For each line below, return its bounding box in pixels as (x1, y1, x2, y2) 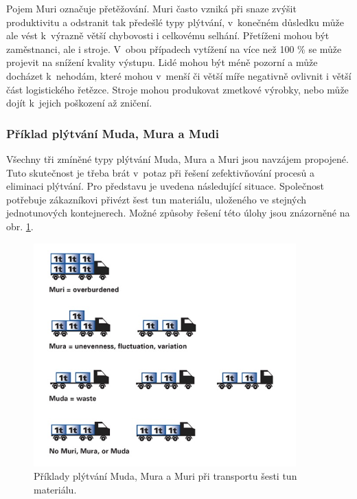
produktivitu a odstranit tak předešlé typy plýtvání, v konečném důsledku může (6, 14, 344, 29)
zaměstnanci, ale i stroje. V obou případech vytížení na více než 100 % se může (6, 41, 342, 56)
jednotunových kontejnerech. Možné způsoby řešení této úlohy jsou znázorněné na (6, 206, 350, 220)
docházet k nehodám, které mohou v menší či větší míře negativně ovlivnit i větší (6, 68, 352, 82)
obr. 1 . (6, 219, 34, 233)
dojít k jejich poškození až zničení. (6, 96, 152, 110)
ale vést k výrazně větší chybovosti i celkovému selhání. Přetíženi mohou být (6, 28, 330, 43)
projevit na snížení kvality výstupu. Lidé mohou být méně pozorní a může (6, 55, 318, 69)
